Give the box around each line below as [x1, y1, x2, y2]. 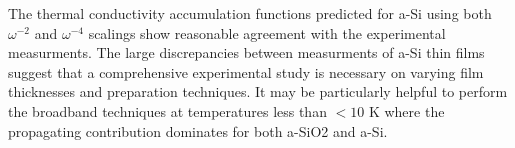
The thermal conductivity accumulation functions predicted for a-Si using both [8, 3, 492, 23]
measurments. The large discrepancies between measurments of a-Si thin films [8, 42, 485, 63]
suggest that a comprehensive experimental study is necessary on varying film [8, 61, 484, 82]
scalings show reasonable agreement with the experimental [88, 22, 446, 43]
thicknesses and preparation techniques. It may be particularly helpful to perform [8, 81, 508, 102]
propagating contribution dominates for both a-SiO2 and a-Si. [8, 120, 388, 141]
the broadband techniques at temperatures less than [8, 100, 327, 121]
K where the [368, 100, 445, 121]
